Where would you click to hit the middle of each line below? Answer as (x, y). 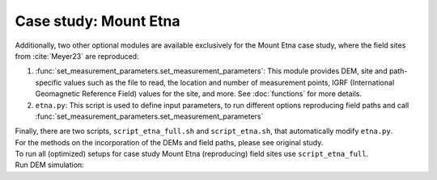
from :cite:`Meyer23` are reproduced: (77, 56)
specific (49, 82)
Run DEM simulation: (49, 165)
